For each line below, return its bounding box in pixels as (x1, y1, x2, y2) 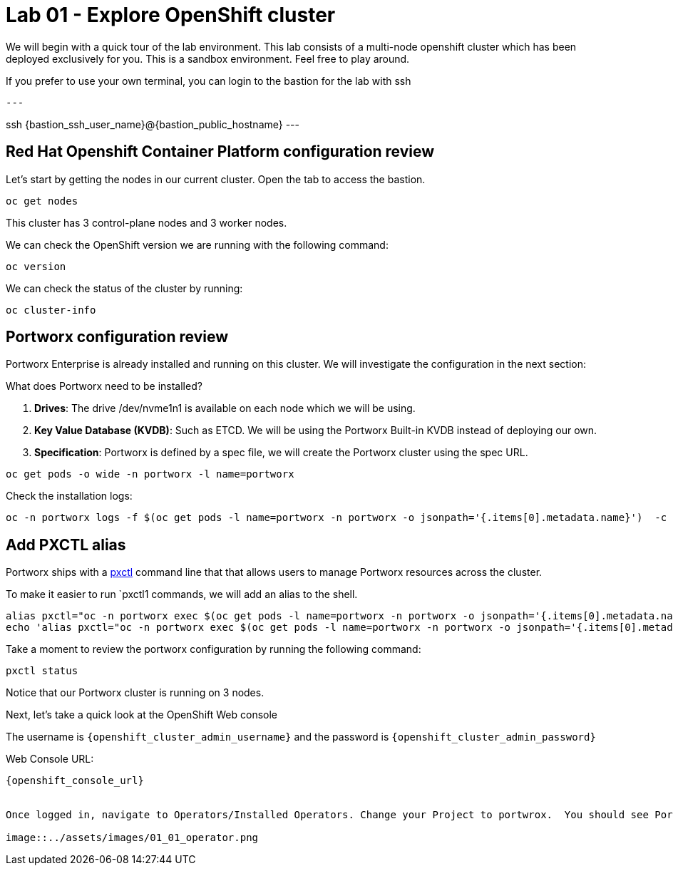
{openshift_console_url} (6, 775, 144, 787)
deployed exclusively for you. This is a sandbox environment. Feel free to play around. (6, 52, 410, 65)
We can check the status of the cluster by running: (6, 282, 243, 294)
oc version (6, 260, 66, 272)
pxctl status (6, 665, 78, 677)
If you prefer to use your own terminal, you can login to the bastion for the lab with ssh (6, 74, 411, 87)
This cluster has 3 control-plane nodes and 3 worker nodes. (6, 216, 287, 229)
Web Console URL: (6, 753, 94, 766)
